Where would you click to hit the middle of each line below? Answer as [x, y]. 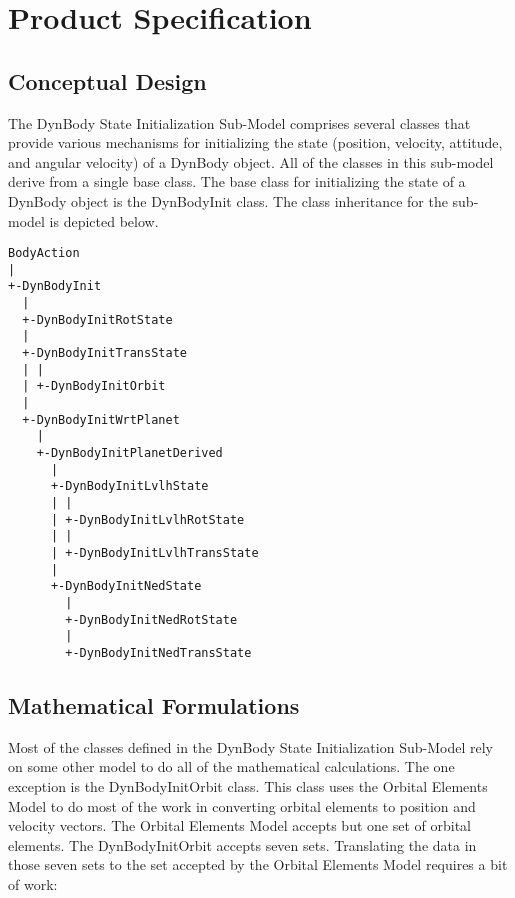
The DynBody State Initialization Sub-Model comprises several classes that [239, 122]
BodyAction [44, 253]
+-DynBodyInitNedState [126, 586]
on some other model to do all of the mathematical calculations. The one [231, 766]
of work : [33, 883]
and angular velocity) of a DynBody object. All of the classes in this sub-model [251, 161]
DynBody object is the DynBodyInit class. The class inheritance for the [228, 200]
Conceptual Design [107, 80]
